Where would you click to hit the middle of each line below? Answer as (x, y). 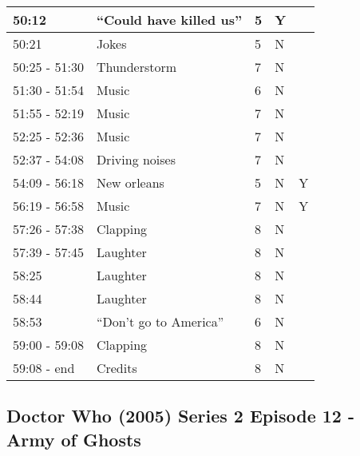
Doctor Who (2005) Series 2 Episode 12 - (181, 416)
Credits (117, 368)
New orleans (130, 182)
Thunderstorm (136, 67)
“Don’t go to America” (160, 321)
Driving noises (136, 159)
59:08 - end (44, 368)
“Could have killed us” (169, 20)
